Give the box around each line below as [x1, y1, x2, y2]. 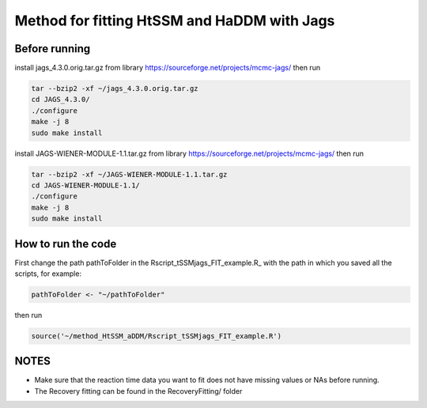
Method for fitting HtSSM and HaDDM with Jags [14, 12, 335, 29]
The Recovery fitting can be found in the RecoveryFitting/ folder [34, 386, 243, 395]
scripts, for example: [14, 269, 82, 278]
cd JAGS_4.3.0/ [31, 95, 90, 104]
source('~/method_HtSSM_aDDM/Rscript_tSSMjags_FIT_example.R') [31, 331, 282, 340]
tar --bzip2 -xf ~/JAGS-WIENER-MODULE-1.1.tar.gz [31, 170, 228, 179]
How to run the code [14, 237, 117, 251]
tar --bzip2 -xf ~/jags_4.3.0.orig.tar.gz [31, 84, 198, 93]
